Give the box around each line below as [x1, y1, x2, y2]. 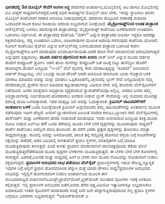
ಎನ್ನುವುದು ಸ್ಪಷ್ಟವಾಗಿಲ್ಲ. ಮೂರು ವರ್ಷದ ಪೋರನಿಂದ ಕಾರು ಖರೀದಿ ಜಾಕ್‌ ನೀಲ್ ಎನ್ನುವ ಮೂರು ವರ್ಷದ [5, 54, 150, 60]
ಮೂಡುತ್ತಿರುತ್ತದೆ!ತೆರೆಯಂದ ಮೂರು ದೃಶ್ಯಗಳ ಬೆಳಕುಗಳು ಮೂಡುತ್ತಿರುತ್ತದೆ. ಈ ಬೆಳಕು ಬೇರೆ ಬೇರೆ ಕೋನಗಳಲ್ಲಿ [5, 149, 158, 155]
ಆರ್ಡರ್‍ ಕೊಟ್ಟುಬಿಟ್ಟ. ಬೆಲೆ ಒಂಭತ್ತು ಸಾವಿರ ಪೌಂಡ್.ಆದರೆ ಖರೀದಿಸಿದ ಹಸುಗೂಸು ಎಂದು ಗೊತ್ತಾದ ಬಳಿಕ [5, 71, 151, 77]
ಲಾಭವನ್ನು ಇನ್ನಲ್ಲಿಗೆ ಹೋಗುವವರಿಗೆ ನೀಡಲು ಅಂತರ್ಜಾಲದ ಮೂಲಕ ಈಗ [5, 171, 108, 177]
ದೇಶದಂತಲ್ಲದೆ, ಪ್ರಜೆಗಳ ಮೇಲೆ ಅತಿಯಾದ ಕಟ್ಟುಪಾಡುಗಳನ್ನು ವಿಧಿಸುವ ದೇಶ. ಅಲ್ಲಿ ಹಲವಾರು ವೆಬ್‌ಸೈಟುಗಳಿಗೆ [5, 82, 156, 88]
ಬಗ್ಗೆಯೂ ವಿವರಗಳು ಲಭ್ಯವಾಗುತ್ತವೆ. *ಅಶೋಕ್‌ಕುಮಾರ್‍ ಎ [5, 193, 89, 199]
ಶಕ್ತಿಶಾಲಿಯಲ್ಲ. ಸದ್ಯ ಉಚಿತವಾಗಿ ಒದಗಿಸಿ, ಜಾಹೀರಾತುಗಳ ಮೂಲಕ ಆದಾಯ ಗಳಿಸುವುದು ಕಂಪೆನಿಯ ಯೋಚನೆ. [5, 38, 159, 43]
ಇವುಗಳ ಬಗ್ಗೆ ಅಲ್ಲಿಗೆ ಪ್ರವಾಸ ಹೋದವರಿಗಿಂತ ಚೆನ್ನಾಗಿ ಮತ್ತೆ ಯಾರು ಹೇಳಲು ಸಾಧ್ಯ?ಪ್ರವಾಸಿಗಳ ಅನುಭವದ [5, 165, 150, 171]
